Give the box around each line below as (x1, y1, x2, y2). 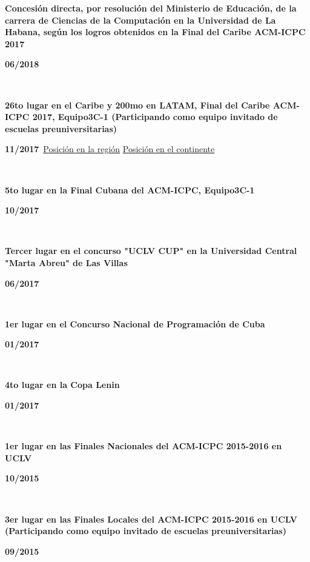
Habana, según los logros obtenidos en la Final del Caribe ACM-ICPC (5, 25, 306, 38)
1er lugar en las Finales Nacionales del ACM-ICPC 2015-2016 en (5, 440, 282, 452)
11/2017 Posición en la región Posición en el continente (5, 142, 215, 155)
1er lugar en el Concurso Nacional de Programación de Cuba (5, 317, 265, 330)
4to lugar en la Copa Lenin (5, 378, 120, 391)
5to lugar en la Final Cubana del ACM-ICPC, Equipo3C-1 (5, 183, 255, 196)
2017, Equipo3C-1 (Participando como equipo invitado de (32, 110, 278, 123)
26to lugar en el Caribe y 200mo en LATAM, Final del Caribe (5, 98, 270, 111)
